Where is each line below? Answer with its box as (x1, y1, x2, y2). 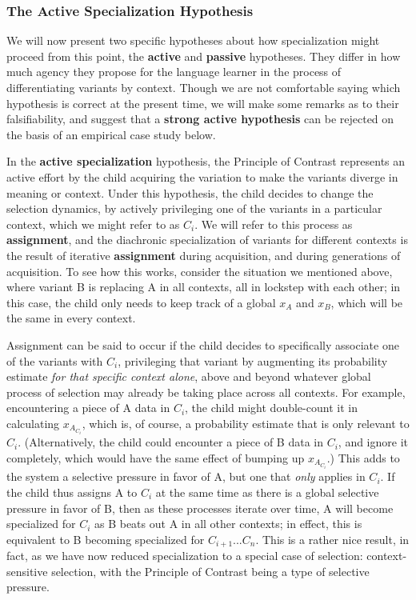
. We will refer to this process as (194, 215, 353, 232)
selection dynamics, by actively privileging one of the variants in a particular (6, 200, 382, 217)
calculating (6, 414, 60, 431)
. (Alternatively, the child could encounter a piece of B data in (18, 434, 323, 450)
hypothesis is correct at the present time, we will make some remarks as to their (6, 94, 399, 111)
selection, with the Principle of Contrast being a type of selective (51, 562, 370, 579)
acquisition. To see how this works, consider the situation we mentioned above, (6, 262, 393, 279)
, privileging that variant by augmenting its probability (118, 352, 388, 369)
